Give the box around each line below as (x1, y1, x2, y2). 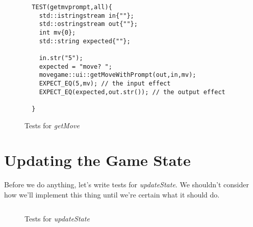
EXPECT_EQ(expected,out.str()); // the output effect (39, 88, 225, 96)
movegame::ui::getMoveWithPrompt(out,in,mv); (39, 71, 196, 79)
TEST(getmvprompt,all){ (32, 4, 112, 11)
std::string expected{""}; (39, 37, 131, 45)
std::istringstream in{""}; (39, 12, 134, 19)
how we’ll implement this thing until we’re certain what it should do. (4, 189, 220, 200)
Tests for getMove (24, 120, 80, 130)
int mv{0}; (39, 29, 76, 36)
